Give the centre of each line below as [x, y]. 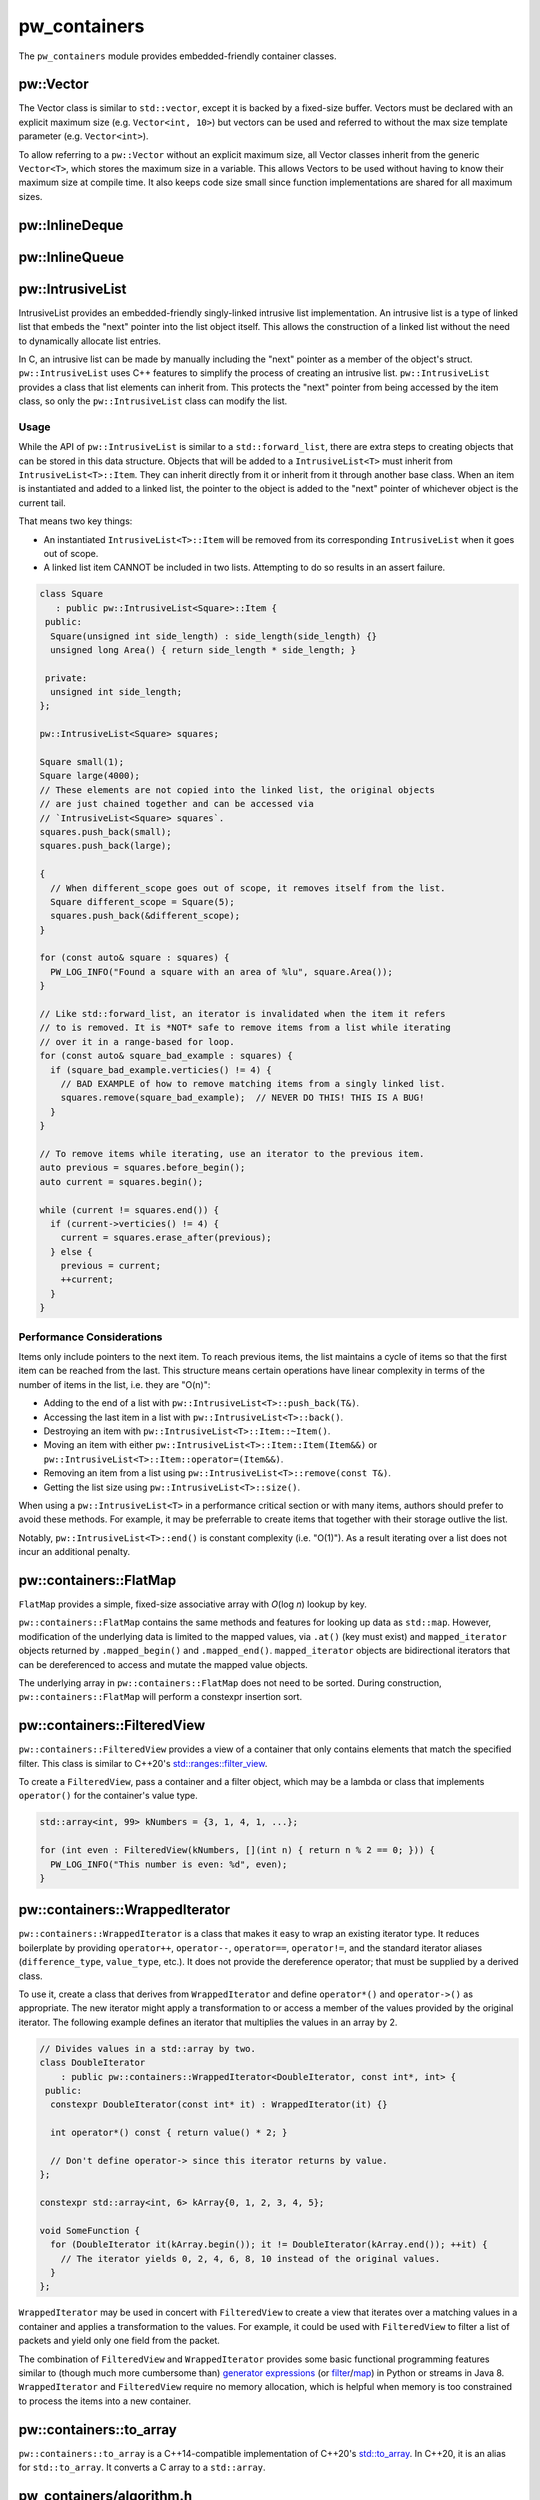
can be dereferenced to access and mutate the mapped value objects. [163, 1664]
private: [66, 678]
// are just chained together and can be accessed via [176, 804]
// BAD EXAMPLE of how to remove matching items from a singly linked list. [253, 1083]
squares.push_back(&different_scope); [145, 916]
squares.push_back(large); [105, 846]
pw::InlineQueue [71, 256]
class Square [71, 594]
